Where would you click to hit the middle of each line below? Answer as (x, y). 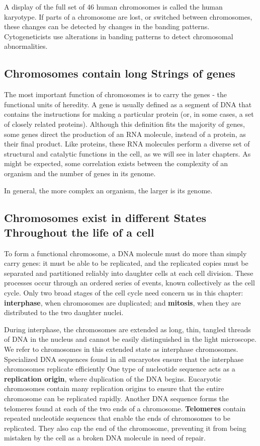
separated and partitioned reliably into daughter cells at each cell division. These (129, 273)
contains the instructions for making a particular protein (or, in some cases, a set (129, 114)
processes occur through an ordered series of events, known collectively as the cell (129, 283)
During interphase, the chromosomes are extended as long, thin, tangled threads (127, 329)
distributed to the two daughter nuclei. (64, 312)
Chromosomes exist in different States (105, 217)
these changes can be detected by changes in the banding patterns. (107, 26)
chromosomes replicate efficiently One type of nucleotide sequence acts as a (120, 369)
